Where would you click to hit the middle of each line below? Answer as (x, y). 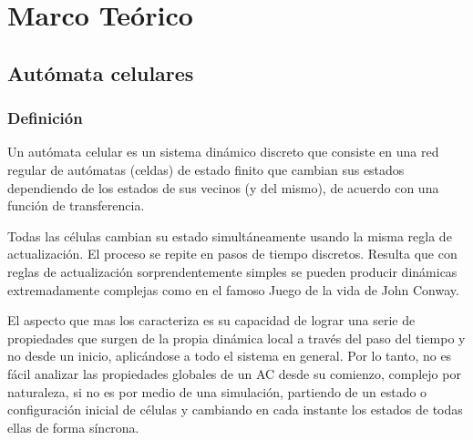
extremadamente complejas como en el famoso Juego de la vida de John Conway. (233, 289)
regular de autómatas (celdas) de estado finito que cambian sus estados (206, 169)
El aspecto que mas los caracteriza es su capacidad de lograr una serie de (211, 320)
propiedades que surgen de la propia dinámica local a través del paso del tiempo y (236, 338)
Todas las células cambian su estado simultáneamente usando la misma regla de (230, 235)
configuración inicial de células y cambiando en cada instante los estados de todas (235, 409)
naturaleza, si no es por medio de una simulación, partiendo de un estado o (217, 391)
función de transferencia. (76, 205)
